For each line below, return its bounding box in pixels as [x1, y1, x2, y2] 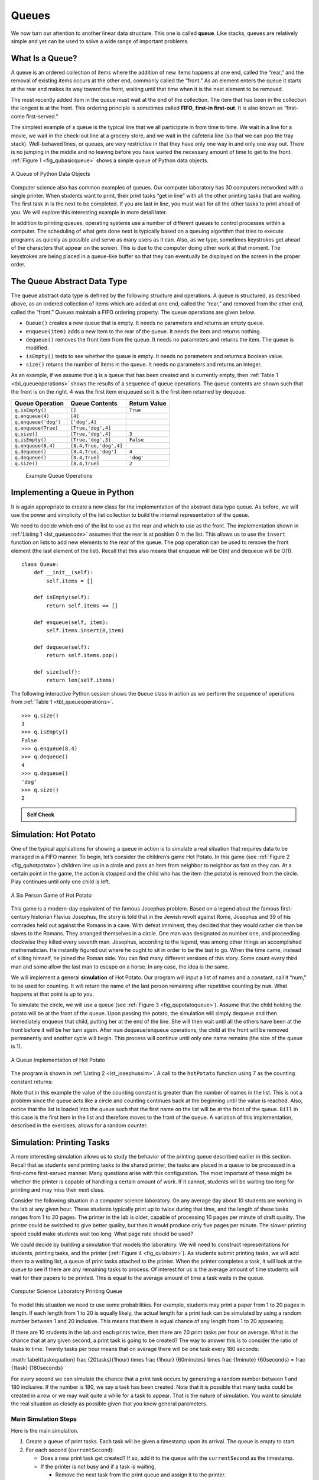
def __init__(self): [33, 569, 93, 576]
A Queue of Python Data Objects [11, 170, 91, 178]
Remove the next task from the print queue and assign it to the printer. [55, 1471, 226, 1478]
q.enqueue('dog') [14, 419, 61, 425]
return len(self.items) [46, 677, 115, 684]
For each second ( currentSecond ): [25, 1446, 115, 1453]
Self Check [27, 811, 54, 818]
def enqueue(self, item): [33, 619, 109, 626]
